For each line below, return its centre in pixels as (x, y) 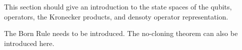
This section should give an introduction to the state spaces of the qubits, (118, 6)
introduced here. (29, 43)
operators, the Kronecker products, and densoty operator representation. (116, 16)
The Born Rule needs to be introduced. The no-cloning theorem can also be (121, 33)
